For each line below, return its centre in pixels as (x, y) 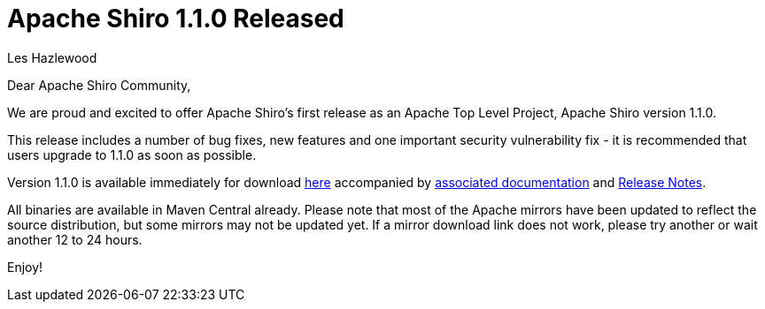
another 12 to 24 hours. (75, 239)
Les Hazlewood (52, 57)
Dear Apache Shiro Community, (99, 85)
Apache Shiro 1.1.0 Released (176, 19)
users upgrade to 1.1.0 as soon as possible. (132, 154)
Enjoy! (25, 267)
